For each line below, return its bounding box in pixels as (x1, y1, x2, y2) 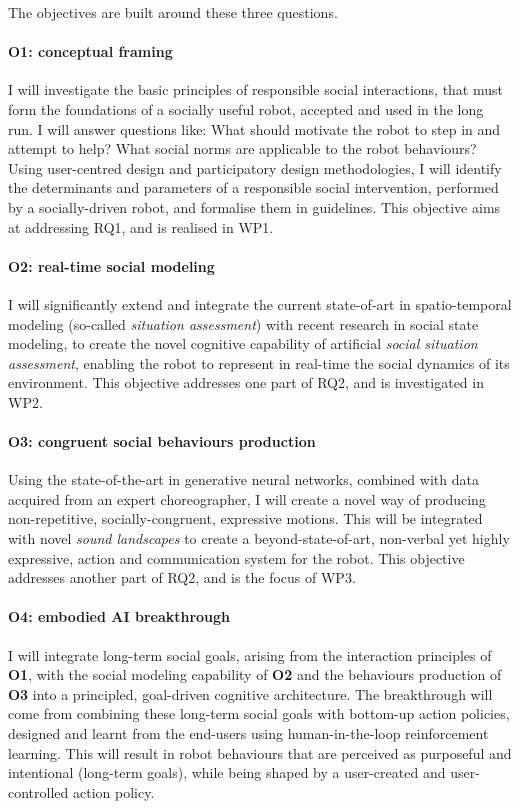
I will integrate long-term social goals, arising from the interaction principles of (8, 644, 492, 665)
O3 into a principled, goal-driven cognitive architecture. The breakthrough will (8, 683, 493, 704)
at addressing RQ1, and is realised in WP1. (8, 216, 274, 237)
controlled (8, 781, 69, 802)
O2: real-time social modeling (8, 255, 215, 276)
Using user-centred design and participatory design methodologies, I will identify (8, 157, 502, 178)
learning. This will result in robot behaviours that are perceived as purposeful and (8, 742, 512, 763)
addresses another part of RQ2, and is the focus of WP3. (8, 567, 356, 588)
